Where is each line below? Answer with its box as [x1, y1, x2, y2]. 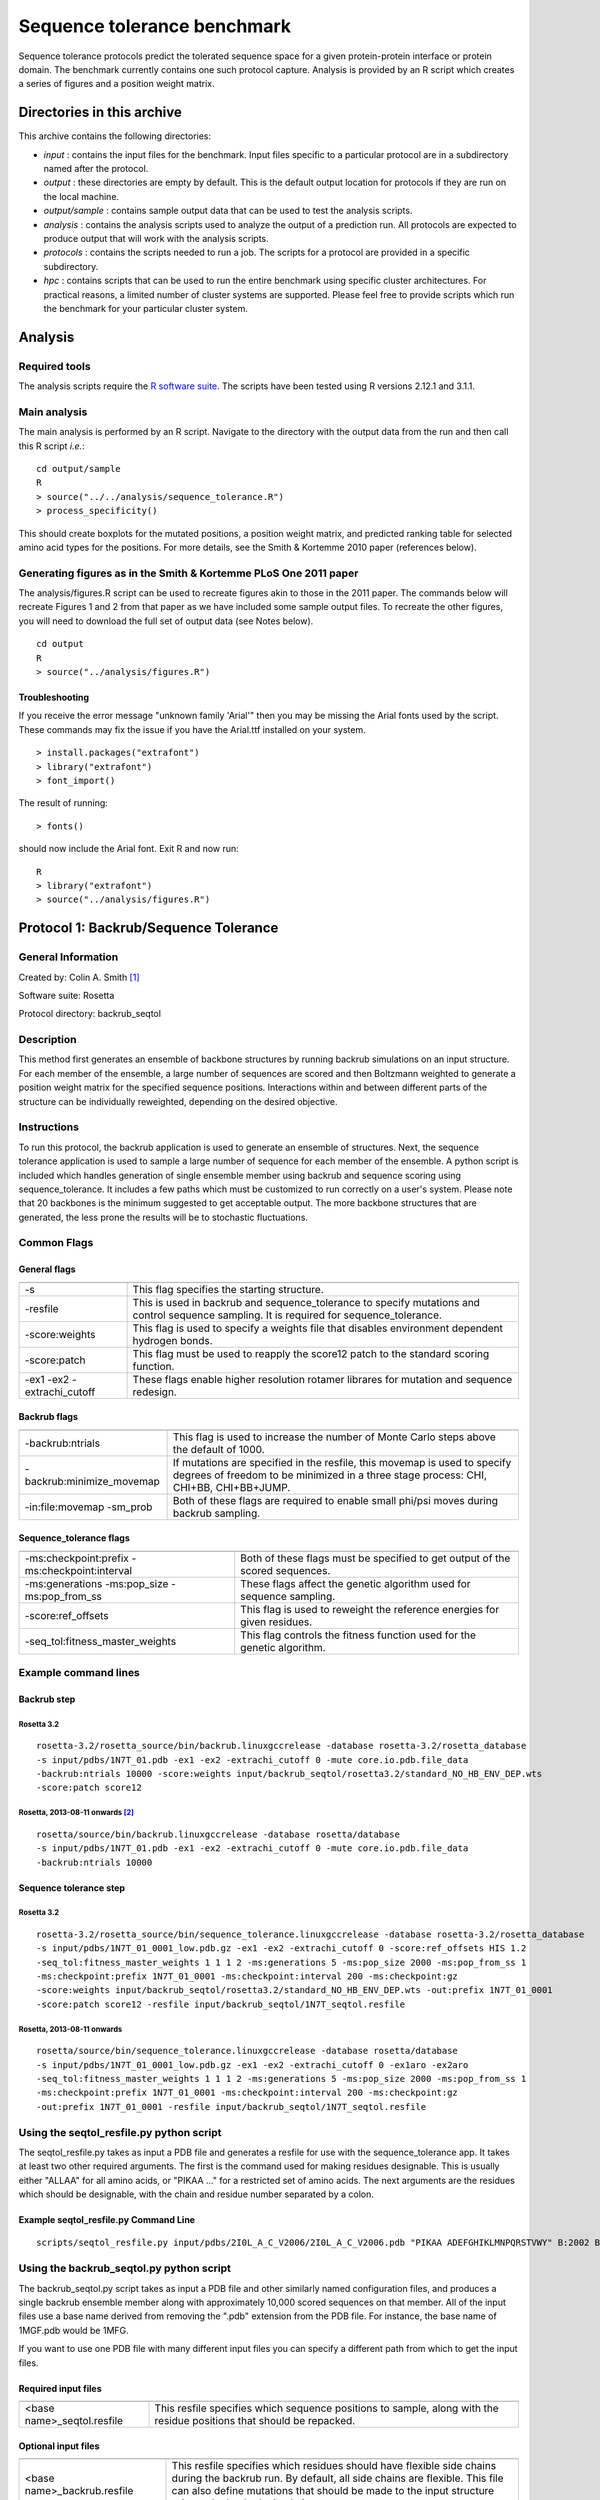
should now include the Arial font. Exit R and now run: [18, 843, 239, 855]
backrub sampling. [172, 1506, 261, 1520]
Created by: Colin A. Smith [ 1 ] [18, 971, 140, 983]
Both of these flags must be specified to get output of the [240, 1551, 511, 1565]
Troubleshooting [18, 691, 90, 704]
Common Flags [18, 1236, 94, 1250]
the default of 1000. [172, 1442, 265, 1456]
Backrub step [18, 1693, 76, 1705]
